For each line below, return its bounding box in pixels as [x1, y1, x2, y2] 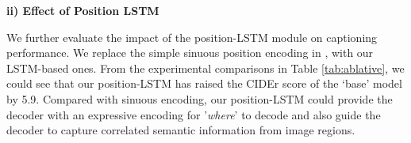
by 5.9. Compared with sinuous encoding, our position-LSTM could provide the [6, 90, 393, 107]
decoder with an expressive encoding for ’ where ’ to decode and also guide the [6, 106, 381, 122]
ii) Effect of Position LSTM [6, 2, 159, 18]
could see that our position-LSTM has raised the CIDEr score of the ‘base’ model [6, 75, 402, 92]
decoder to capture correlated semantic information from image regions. [6, 122, 355, 138]
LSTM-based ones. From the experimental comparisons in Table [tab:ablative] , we [6, 59, 405, 76]
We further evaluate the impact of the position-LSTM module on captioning [6, 28, 378, 45]
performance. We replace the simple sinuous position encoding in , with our [6, 44, 374, 61]
